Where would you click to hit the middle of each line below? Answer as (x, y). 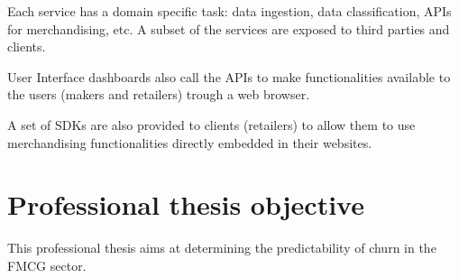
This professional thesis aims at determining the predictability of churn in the (222, 248)
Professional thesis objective (186, 204)
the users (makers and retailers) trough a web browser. (159, 94)
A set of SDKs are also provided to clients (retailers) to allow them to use (211, 124)
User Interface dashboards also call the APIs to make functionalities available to (229, 76)
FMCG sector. (47, 265)
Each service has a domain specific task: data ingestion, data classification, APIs (229, 11)
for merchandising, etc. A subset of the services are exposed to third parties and (229, 28)
